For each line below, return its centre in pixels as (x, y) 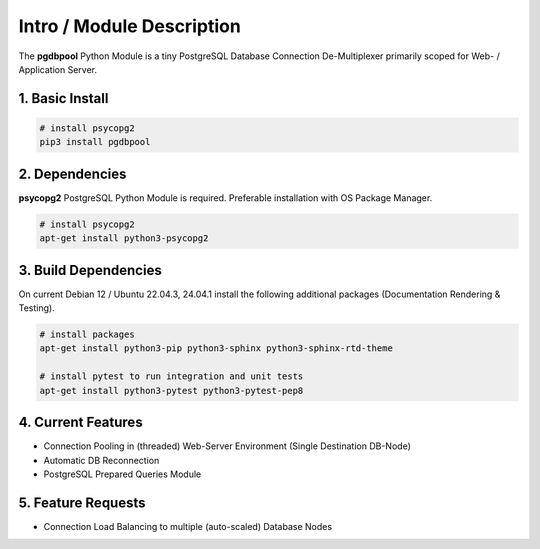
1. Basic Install (63, 98)
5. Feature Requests (82, 502)
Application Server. (57, 69)
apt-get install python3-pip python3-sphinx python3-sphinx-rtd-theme (216, 348)
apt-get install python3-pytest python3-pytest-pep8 (171, 390)
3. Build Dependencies (90, 270)
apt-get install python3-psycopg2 (124, 238)
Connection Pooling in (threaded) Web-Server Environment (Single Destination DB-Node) (227, 446)
